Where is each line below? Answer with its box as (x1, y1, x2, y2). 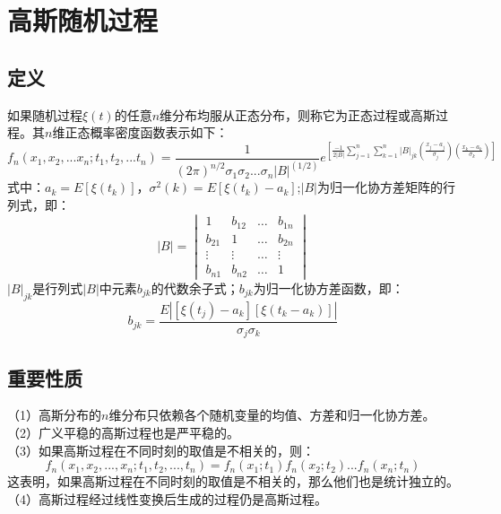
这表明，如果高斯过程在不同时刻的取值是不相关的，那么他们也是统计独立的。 (7, 472, 459, 491)
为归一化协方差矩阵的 (316, 178, 443, 196)
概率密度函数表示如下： (90, 123, 229, 142)
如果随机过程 (7, 105, 82, 124)
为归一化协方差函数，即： (253, 278, 404, 297)
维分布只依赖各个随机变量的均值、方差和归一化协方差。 (108, 405, 436, 424)
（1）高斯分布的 (7, 405, 101, 424)
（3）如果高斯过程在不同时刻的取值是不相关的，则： (7, 440, 315, 459)
